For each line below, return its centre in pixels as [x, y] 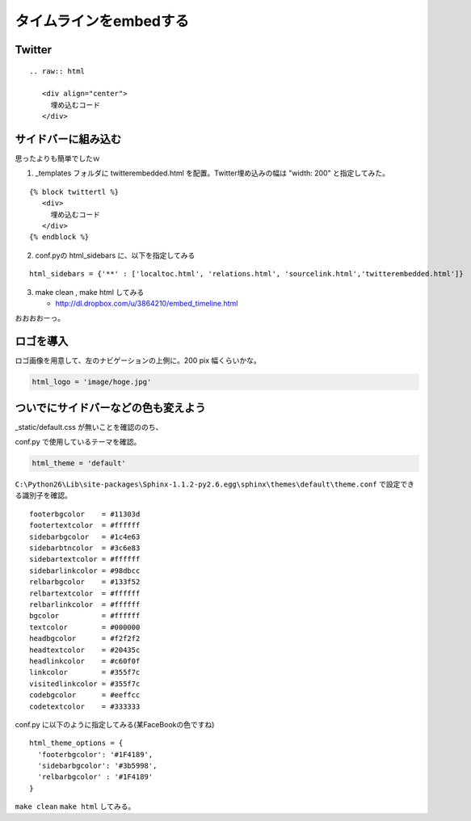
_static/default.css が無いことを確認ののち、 [89, 427]
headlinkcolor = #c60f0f [85, 661]
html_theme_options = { [76, 743]
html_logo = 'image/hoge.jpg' [92, 382]
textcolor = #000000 [85, 627]
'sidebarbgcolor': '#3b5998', [97, 766]
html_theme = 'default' [79, 463]
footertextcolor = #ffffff [85, 526]
